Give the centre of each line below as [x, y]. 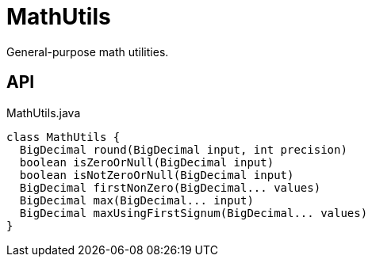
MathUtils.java [44, 112]
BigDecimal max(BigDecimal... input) [136, 200]
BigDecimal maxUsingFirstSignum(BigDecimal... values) [194, 213]
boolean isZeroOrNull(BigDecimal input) [147, 162]
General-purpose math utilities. [88, 51]
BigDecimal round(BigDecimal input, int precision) [183, 149]
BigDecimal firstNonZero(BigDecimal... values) [170, 187]
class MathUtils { [63, 137]
